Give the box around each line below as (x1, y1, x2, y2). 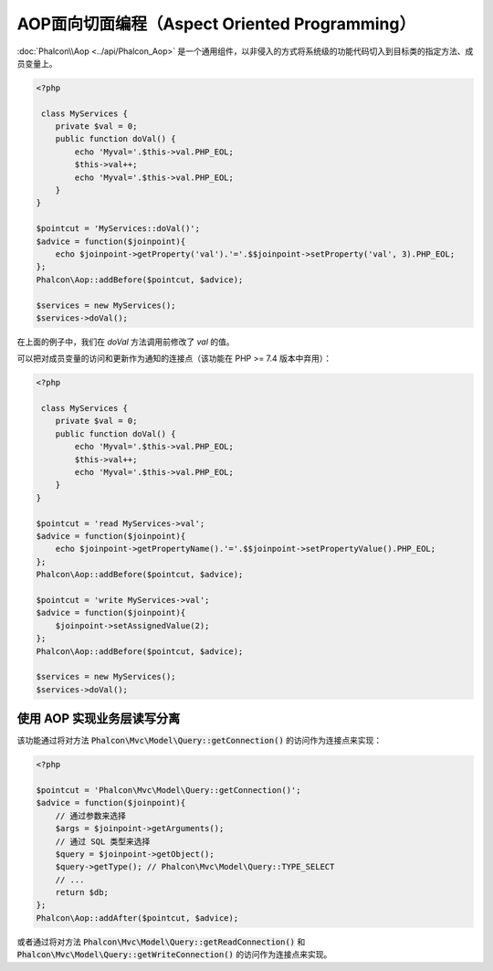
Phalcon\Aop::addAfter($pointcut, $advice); (36, 913, 239, 923)
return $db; (55, 887, 110, 898)
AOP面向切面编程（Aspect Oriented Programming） (16, 14, 415, 34)
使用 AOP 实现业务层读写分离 (16, 711, 181, 726)
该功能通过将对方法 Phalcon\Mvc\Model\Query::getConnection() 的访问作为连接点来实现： (16, 735, 383, 746)
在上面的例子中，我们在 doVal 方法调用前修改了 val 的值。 (16, 336, 235, 347)
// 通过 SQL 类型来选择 (55, 836, 151, 847)
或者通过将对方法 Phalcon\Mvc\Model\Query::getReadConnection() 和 (16, 936, 306, 947)
